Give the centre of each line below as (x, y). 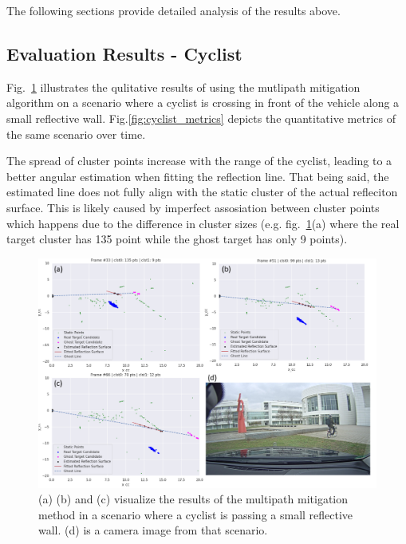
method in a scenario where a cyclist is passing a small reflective (196, 514)
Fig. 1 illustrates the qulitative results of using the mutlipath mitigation (183, 87)
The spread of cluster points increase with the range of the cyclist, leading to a (199, 161)
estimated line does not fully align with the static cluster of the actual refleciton (202, 192)
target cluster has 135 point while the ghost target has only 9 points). (177, 239)
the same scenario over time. (76, 134)
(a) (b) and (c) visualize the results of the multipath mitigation (193, 499)
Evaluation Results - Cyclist (124, 53)
